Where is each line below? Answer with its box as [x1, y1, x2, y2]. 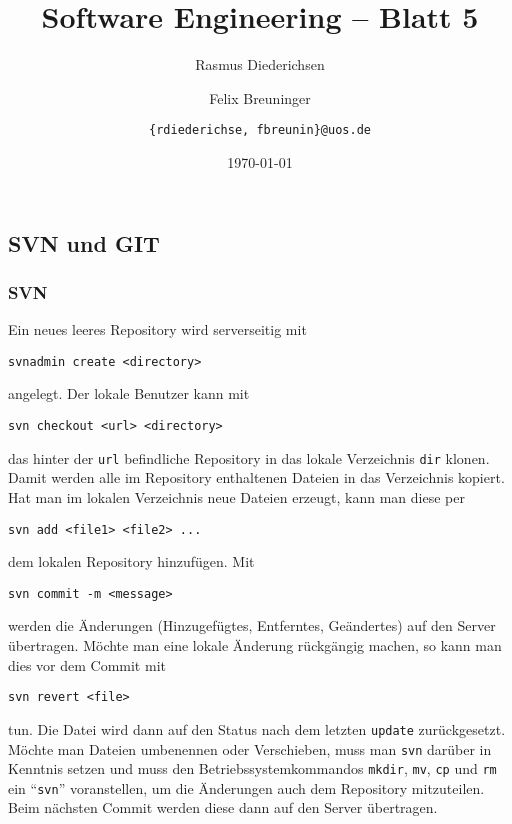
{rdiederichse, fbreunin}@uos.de [149, 123, 371, 138]
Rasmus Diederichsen [195, 54, 325, 75]
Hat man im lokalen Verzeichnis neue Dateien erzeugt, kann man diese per [8, 486, 465, 507]
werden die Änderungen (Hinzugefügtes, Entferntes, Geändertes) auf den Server [8, 615, 496, 636]
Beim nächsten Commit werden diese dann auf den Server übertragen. [8, 797, 438, 818]
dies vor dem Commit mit [8, 654, 166, 675]
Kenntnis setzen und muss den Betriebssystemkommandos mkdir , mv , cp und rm [8, 758, 497, 779]
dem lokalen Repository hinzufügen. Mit [8, 551, 255, 572]
